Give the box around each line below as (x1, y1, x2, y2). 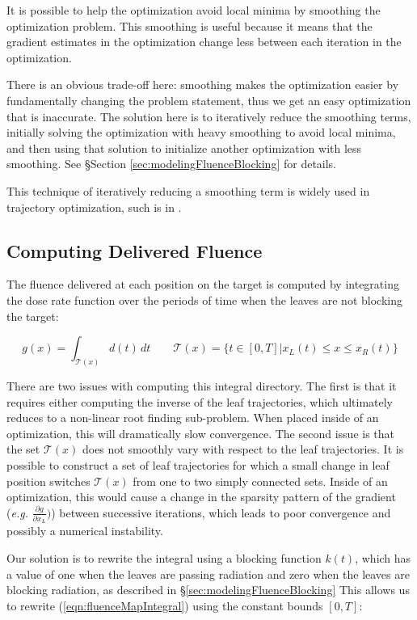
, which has (355, 550, 411, 567)
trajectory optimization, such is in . (6, 198, 182, 215)
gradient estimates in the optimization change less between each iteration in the (6, 33, 402, 50)
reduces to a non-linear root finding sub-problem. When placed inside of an (6, 409, 379, 426)
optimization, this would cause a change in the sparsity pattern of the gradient (6, 488, 396, 505)
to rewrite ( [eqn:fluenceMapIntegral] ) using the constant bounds (6, 597, 323, 614)
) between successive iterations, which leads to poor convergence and (51, 504, 391, 521)
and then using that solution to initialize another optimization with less (6, 139, 362, 156)
